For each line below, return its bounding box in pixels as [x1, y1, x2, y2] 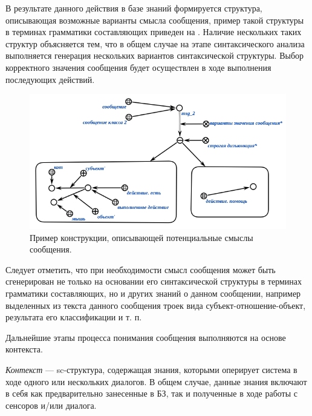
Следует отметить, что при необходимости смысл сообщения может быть [5, 263, 276, 276]
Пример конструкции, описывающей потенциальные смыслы [30, 231, 253, 243]
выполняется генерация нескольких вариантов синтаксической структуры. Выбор [5, 49, 304, 62]
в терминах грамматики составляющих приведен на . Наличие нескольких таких [5, 25, 302, 38]
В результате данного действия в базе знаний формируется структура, [5, 2, 262, 14]
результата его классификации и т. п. [5, 311, 142, 323]
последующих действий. [5, 73, 95, 85]
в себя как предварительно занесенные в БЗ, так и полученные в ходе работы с [5, 387, 298, 400]
